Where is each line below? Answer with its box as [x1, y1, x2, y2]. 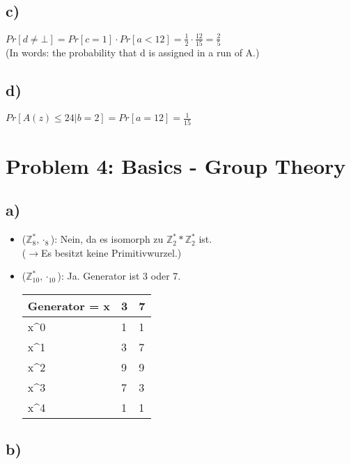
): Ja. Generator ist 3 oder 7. [57, 269, 181, 283]
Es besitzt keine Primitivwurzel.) [40, 245, 182, 259]
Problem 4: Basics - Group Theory [6, 151, 346, 179]
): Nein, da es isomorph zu [50, 232, 164, 246]
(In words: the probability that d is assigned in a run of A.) [6, 45, 260, 60]
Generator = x [27, 298, 111, 314]
